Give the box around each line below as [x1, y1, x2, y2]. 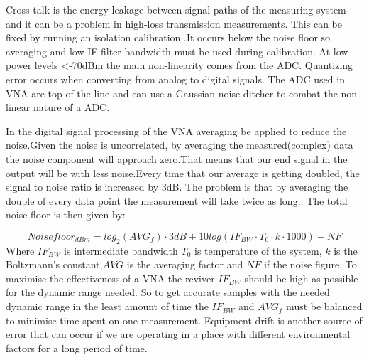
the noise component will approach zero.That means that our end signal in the [6, 151, 348, 166]
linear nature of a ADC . [6, 100, 110, 115]
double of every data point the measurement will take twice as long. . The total [6, 193, 348, 208]
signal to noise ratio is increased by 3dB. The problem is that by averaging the [6, 179, 348, 194]
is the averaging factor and [126, 257, 243, 272]
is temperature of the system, [194, 243, 322, 258]
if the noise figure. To [263, 257, 357, 272]
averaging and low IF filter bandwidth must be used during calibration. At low [6, 43, 348, 58]
